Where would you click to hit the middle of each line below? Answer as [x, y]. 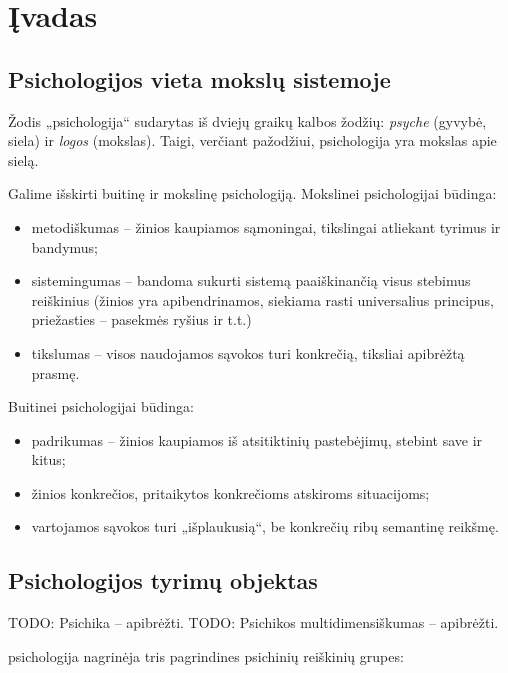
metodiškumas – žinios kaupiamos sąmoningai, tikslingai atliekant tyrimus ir [266, 226]
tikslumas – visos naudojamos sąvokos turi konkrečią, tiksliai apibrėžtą [248, 352]
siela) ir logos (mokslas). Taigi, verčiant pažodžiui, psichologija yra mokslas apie [252, 140]
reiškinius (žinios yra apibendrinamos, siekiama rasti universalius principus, [263, 299]
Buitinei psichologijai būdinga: [101, 406]
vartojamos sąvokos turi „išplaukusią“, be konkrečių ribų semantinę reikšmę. [265, 526]
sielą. [23, 159]
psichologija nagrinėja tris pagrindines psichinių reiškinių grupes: [206, 655]
